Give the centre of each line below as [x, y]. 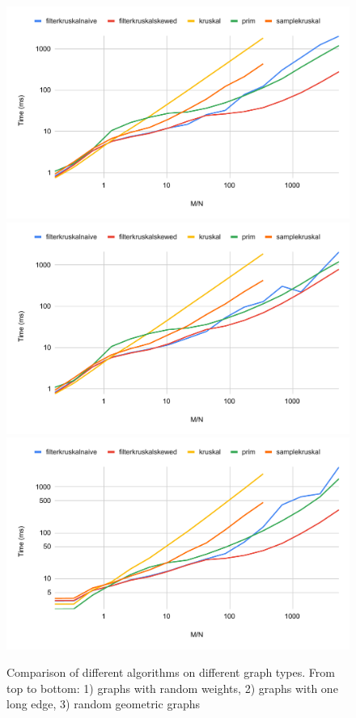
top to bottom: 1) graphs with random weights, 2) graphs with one [172, 688]
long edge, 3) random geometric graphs [103, 704]
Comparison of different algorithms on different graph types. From [171, 672]
